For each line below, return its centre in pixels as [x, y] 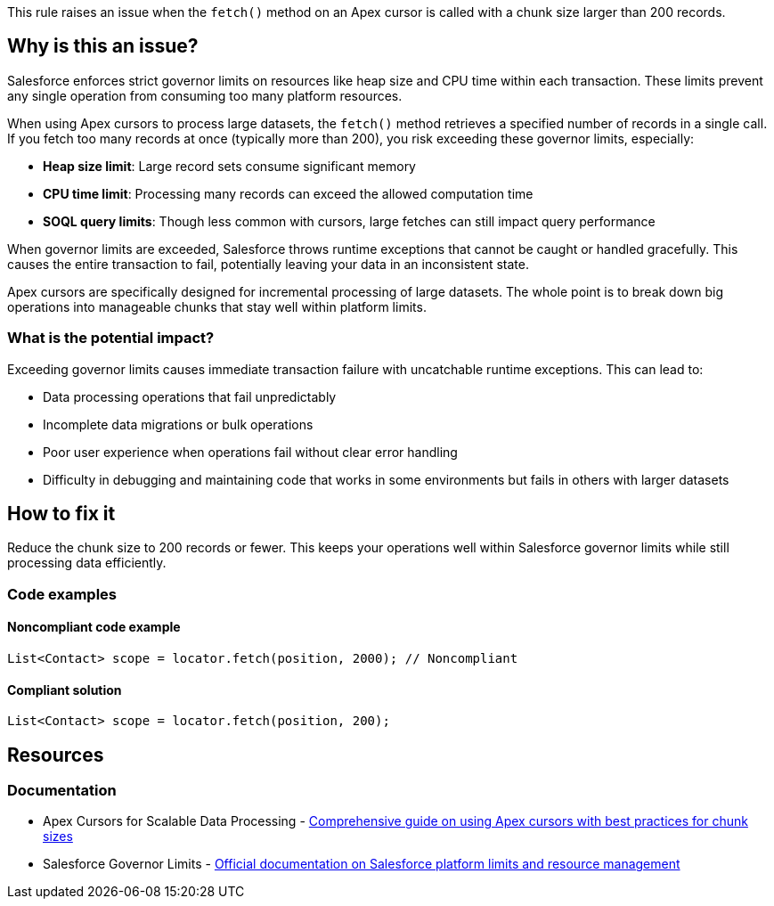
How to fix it [61, 514]
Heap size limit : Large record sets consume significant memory [229, 166]
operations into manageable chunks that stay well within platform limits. [217, 306]
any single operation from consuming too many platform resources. [205, 95]
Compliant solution [65, 690]
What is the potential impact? [111, 338]
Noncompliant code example [94, 627]
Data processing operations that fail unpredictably [190, 396]
